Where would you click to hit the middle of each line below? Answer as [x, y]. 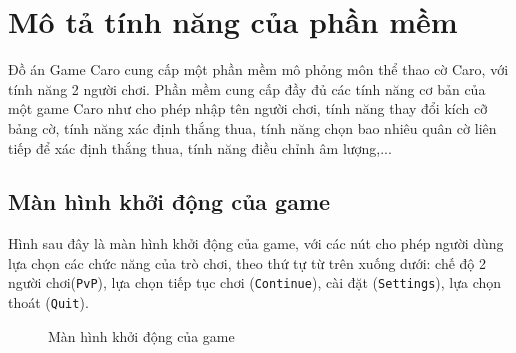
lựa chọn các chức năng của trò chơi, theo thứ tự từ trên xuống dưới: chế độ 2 [247, 262]
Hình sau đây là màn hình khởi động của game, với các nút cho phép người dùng [256, 243]
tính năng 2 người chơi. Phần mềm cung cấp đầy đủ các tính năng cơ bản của [247, 88]
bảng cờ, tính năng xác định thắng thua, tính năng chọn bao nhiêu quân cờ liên [252, 127]
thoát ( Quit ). [48, 302]
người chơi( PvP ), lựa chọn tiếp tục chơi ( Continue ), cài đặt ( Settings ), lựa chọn [255, 282]
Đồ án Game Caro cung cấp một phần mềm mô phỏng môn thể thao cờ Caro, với [258, 69]
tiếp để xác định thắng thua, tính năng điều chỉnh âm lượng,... [200, 147]
